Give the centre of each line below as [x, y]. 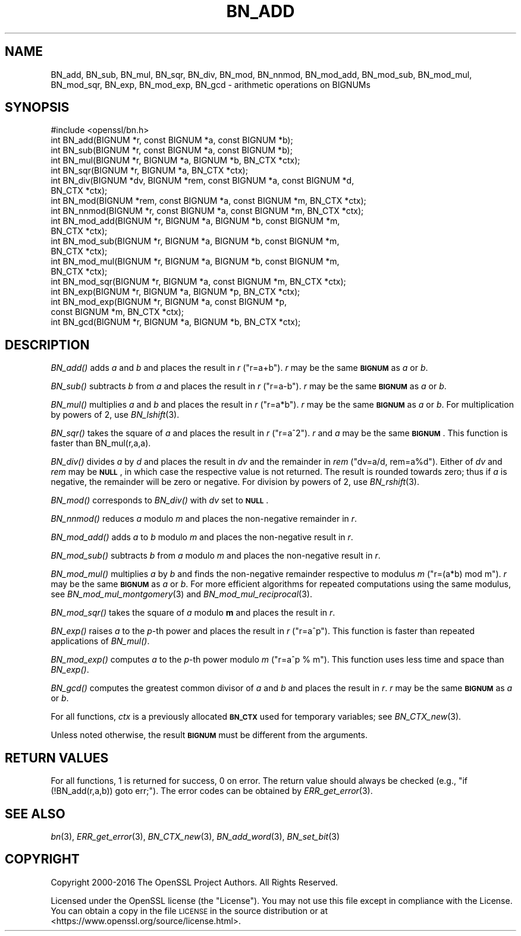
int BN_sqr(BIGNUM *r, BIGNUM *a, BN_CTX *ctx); [149, 171]
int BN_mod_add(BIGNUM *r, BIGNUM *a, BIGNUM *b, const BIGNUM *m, [195, 221]
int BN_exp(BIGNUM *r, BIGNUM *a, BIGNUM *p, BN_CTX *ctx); [175, 292]
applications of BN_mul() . [100, 641]
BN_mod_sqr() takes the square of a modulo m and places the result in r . [193, 613]
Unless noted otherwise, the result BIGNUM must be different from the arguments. [209, 735]
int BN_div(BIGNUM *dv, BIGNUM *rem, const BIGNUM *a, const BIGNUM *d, [203, 181]
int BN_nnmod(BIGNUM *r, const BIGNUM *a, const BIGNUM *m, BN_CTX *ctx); [207, 211]
